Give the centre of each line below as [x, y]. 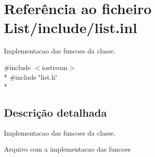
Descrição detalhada [55, 113]
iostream [55, 67]
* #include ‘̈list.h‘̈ [31, 77]
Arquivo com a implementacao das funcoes [68, 149]
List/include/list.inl [71, 27]
